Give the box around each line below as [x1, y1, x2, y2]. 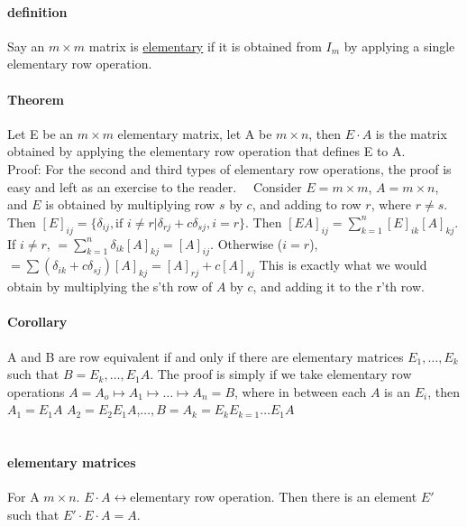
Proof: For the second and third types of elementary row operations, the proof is [7, 159, 452, 178]
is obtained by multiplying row [45, 195, 215, 214]
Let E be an [7, 124, 74, 143]
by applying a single [343, 36, 455, 55]
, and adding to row [252, 195, 362, 214]
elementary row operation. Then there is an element [130, 487, 417, 506]
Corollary [7, 312, 68, 331]
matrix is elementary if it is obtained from [88, 36, 322, 55]
